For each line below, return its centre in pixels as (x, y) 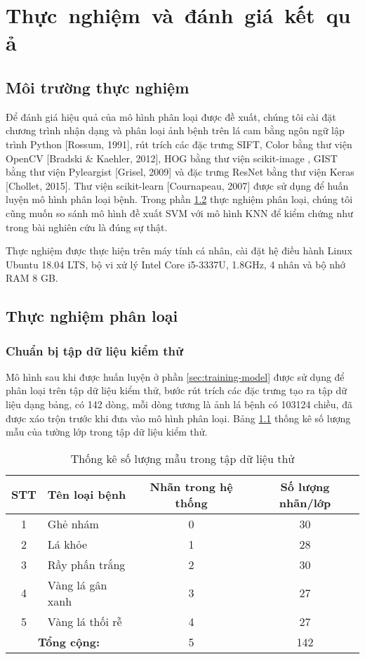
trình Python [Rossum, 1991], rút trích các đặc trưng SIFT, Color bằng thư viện (179, 144)
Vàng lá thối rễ (85, 621)
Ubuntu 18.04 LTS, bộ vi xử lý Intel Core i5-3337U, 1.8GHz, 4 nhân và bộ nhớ (175, 264)
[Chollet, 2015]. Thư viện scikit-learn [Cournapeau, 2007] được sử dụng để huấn (177, 185)
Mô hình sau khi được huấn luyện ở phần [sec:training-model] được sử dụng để (175, 376)
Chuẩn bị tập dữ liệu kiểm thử (94, 350)
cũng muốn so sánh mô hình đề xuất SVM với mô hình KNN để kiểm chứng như (179, 213)
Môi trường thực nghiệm (98, 87)
